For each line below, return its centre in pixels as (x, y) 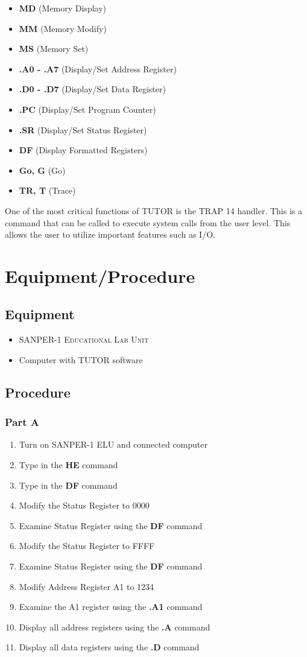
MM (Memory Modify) (63, 28)
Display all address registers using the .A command (115, 627)
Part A (22, 422)
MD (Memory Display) (63, 8)
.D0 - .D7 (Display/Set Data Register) (92, 89)
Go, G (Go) (42, 170)
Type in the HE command (68, 465)
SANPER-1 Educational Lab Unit (84, 339)
